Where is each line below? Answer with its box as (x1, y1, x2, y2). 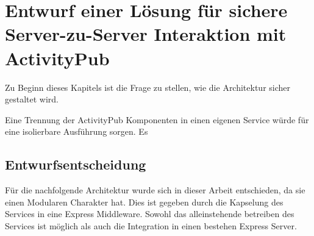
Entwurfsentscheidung (5, 155, 146, 174)
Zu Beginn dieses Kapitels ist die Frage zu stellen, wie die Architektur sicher (5, 80, 291, 93)
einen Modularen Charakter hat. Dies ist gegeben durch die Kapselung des (5, 195, 284, 208)
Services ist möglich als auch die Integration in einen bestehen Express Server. (5, 219, 297, 232)
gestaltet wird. (5, 93, 59, 105)
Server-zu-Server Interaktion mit (5, 21, 287, 46)
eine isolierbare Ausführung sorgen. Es (5, 125, 148, 138)
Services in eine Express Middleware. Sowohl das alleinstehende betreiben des (5, 207, 294, 220)
